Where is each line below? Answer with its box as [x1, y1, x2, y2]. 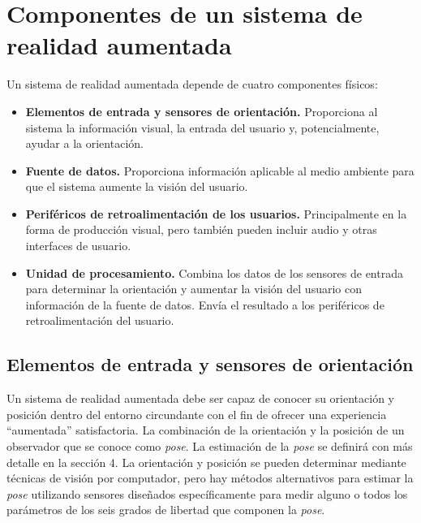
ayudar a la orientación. [25, 135, 144, 152]
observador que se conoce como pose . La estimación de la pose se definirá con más [6, 438, 413, 455]
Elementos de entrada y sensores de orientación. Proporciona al [25, 102, 378, 119]
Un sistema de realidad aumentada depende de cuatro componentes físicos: [6, 76, 378, 93]
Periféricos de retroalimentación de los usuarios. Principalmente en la [25, 205, 407, 222]
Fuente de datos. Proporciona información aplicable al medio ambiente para [25, 162, 415, 179]
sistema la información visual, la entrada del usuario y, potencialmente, [25, 119, 380, 136]
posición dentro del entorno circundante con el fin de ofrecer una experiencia [6, 405, 387, 422]
